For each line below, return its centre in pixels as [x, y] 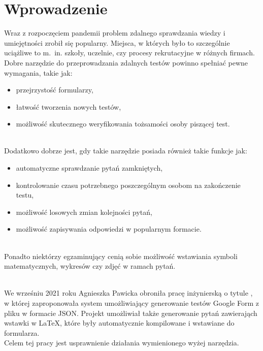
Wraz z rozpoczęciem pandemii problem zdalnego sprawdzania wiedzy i [115, 33]
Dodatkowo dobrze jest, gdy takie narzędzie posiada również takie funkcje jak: [126, 151]
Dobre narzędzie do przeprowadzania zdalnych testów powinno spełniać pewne [126, 62]
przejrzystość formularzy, [55, 90]
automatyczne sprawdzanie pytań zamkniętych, [89, 168]
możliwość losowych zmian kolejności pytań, [84, 212]
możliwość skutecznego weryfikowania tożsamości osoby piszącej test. [123, 124]
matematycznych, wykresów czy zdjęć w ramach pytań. [90, 266]
